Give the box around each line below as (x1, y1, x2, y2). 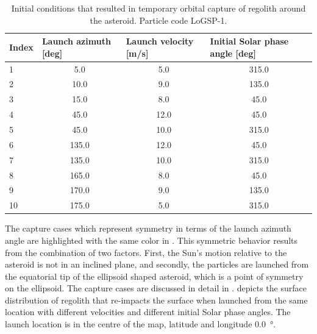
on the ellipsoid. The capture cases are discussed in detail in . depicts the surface (5, 282, 307, 294)
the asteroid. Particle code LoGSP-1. (90, 13, 227, 26)
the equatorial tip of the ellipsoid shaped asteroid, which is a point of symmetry (5, 269, 304, 282)
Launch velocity (126, 35, 194, 48)
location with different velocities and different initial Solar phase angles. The (5, 305, 291, 318)
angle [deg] (210, 46, 256, 59)
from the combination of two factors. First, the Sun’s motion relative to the (5, 246, 287, 258)
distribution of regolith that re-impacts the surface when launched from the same (5, 293, 308, 306)
